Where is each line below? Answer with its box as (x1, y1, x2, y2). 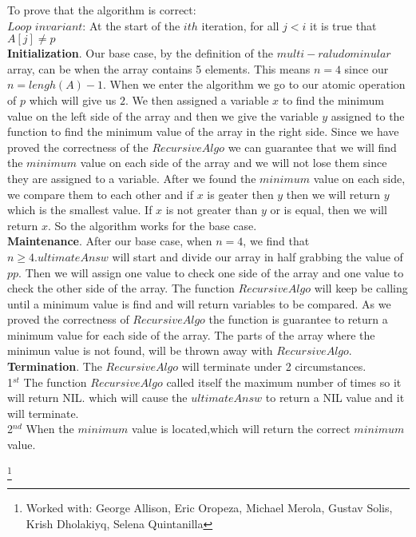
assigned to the (331, 107, 405, 124)
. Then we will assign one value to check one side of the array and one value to (18, 264, 404, 280)
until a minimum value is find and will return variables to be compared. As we (7, 295, 391, 312)
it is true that (310, 17, 377, 34)
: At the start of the (82, 17, 180, 34)
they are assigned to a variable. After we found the (7, 169, 256, 186)
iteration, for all (201, 17, 279, 34)
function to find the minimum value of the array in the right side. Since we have (7, 123, 399, 140)
